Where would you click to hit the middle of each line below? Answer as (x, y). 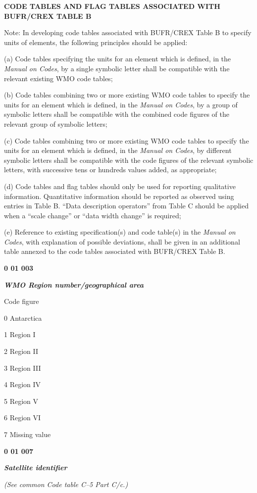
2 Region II (21, 351)
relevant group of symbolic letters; (56, 123)
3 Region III (23, 368)
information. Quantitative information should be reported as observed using (119, 196)
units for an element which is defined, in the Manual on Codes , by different (118, 150)
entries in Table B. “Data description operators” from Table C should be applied (127, 206)
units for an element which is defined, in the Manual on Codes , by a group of (121, 104)
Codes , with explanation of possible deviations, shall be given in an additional (122, 241)
